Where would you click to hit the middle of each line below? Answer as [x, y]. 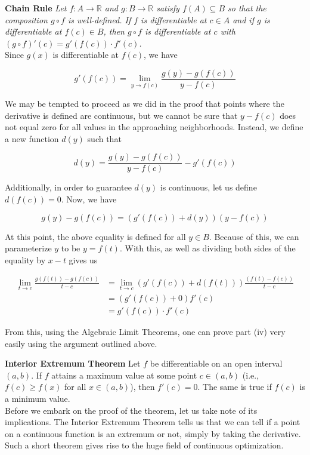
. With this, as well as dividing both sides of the [207, 248]
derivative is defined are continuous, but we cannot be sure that [121, 115]
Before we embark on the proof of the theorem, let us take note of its [131, 410]
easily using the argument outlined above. [81, 343]
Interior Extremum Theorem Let [73, 363]
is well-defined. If [99, 19]
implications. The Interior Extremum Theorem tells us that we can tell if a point [153, 422]
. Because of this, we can [254, 236]
